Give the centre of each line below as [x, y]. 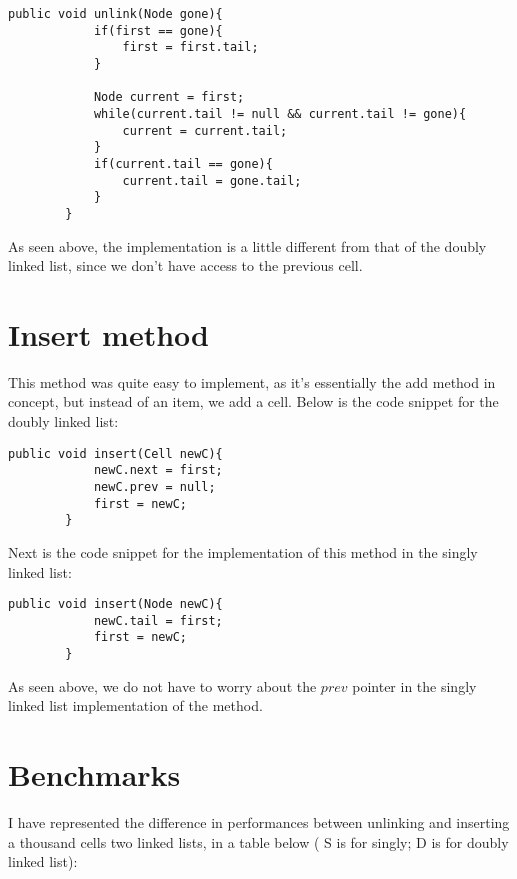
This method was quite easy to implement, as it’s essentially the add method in [252, 381]
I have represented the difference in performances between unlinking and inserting [259, 822]
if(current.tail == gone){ [183, 163]
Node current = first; [169, 97]
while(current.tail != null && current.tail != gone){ [280, 113]
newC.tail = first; [158, 620]
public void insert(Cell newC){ [115, 453]
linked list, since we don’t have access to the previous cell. [185, 265]
